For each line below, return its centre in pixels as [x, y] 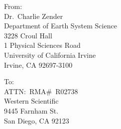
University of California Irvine [50, 55]
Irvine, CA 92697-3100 [38, 64]
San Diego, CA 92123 [37, 120]
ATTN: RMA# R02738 [41, 91]
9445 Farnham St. [31, 110]
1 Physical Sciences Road [42, 45]
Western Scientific [31, 101]
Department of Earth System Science [60, 26]
